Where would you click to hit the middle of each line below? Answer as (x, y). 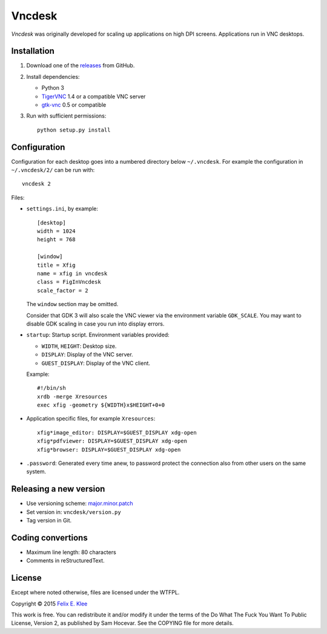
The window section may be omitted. (72, 304)
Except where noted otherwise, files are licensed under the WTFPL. (95, 592)
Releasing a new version (58, 489)
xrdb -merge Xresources (72, 396)
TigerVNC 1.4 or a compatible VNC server (94, 96)
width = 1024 (56, 231)
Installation (33, 51)
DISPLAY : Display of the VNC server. (87, 355)
